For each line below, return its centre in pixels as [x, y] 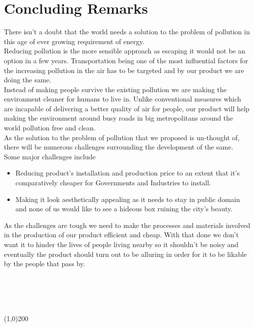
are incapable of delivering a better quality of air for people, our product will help [127, 108]
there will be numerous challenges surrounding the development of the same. [119, 147]
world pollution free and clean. [50, 128]
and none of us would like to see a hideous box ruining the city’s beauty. [124, 209]
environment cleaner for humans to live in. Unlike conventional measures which [123, 99]
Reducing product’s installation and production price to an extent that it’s [127, 173]
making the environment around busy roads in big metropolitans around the [118, 118]
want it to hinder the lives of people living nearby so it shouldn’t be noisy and [121, 244]
